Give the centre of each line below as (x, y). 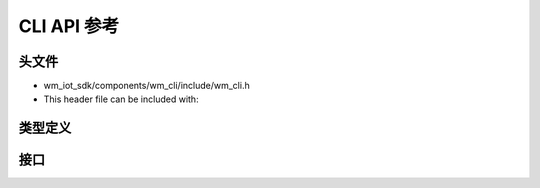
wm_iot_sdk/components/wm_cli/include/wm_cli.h (146, 86)
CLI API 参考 (69, 26)
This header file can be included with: (121, 99)
